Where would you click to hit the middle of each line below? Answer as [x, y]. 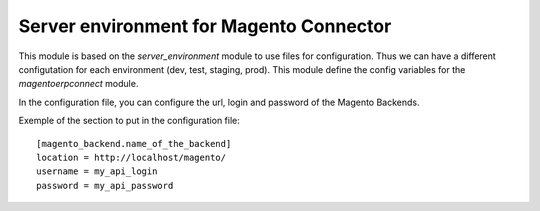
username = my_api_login [97, 171]
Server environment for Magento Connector [205, 26]
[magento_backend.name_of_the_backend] [134, 143]
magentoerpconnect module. [78, 84]
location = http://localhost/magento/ [131, 157]
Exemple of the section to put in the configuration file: [129, 121]
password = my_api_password [105, 185]
